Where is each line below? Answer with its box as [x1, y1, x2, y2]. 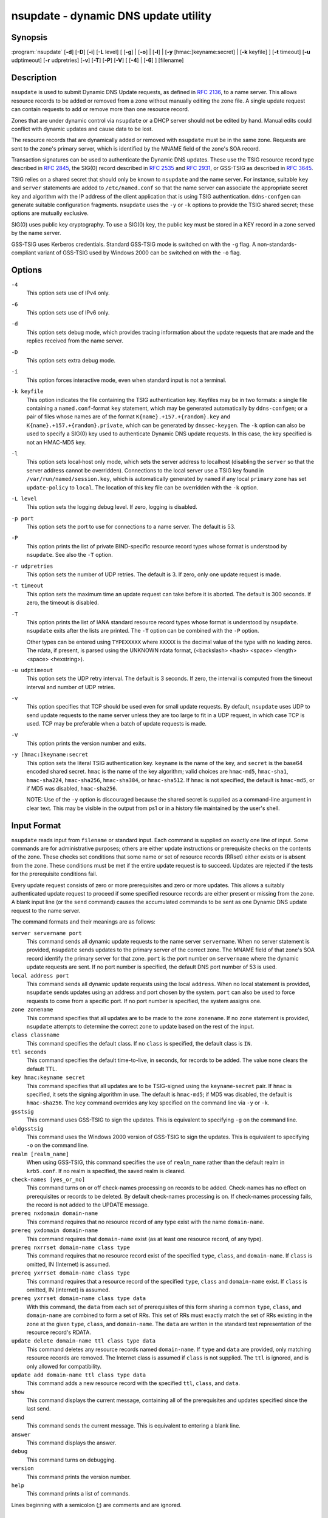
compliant [11, 249, 36, 256]
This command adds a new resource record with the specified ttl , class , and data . [26, 1380, 241, 1387]
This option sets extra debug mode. [26, 357, 115, 364]
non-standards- [257, 240, 297, 248]
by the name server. [11, 230, 61, 237]
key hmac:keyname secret [11, 1074, 85, 1081]
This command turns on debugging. [26, 1456, 117, 1463]
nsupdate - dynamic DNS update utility [11, 9, 212, 22]
